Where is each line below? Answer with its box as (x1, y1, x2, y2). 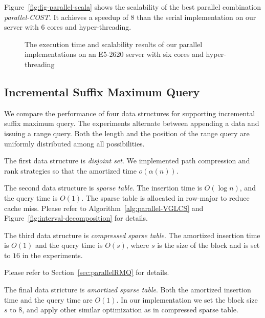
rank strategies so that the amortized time (4, 165, 137, 176)
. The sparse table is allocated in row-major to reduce (81, 192, 250, 203)
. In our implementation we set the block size (116, 294, 258, 305)
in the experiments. (22, 249, 83, 260)
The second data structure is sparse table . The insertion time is (4, 182, 202, 193)
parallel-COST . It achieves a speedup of (4, 11, 128, 22)
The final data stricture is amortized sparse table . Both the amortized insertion (4, 284, 251, 295)
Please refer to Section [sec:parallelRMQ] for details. (4, 267, 169, 278)
